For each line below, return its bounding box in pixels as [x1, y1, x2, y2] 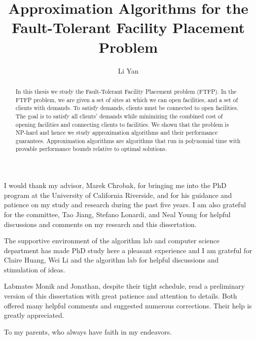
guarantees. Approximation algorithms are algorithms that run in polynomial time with [15, 136, 241, 145]
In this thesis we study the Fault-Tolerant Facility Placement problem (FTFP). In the [15, 87, 237, 95]
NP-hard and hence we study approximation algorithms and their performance [15, 128, 218, 137]
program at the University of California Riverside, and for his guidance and [4, 189, 232, 200]
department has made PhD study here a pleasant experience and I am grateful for [4, 245, 252, 255]
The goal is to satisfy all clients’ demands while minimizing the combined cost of [15, 112, 223, 120]
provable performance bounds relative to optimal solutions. [15, 145, 167, 153]
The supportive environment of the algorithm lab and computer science [4, 235, 220, 246]
